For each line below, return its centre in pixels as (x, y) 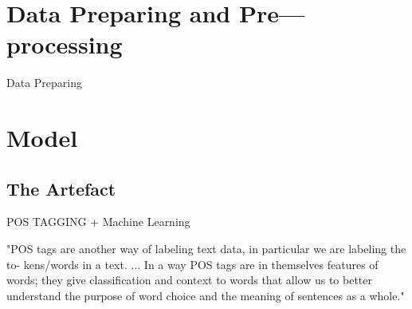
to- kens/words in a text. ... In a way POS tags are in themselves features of (192, 264)
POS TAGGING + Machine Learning (98, 222)
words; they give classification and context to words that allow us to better (189, 280)
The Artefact (61, 188)
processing (65, 44)
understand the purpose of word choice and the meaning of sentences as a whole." (206, 295)
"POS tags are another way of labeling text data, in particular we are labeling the (206, 249)
